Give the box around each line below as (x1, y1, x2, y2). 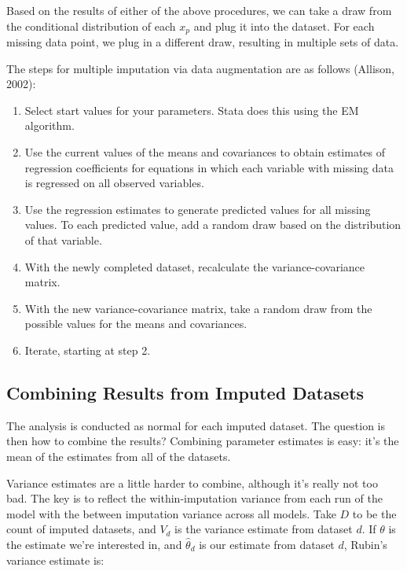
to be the (352, 505, 397, 521)
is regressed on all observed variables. (24, 175, 204, 191)
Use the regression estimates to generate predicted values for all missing (24, 201, 371, 217)
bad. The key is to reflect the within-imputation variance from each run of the (6, 490, 383, 507)
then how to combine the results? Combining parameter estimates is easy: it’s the (6, 433, 399, 449)
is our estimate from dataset (199, 536, 335, 552)
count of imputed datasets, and (6, 521, 156, 537)
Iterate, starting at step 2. (24, 341, 151, 358)
